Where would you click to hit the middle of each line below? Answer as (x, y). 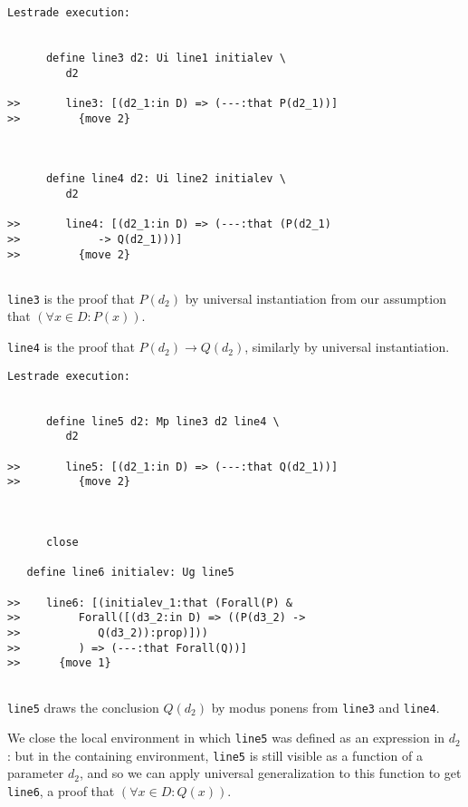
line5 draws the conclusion (83, 707)
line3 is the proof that (71, 298)
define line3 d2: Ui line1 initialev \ (166, 58)
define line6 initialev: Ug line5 (130, 573)
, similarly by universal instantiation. (347, 347)
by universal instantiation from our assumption (315, 298)
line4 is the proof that (71, 347)
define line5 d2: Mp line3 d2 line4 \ (162, 421)
